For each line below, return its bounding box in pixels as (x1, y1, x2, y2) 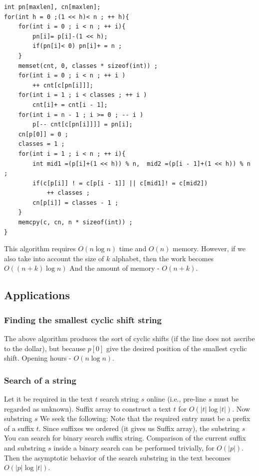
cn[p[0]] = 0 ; (18, 130, 68, 138)
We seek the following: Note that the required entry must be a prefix (40, 413, 251, 424)
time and (119, 243, 147, 254)
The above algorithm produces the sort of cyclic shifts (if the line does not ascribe (4, 333, 255, 344)
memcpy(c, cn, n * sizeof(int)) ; (18, 219, 133, 226)
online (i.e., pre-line (146, 394, 206, 404)
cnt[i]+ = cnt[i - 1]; (32, 101, 108, 108)
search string (100, 394, 139, 404)
